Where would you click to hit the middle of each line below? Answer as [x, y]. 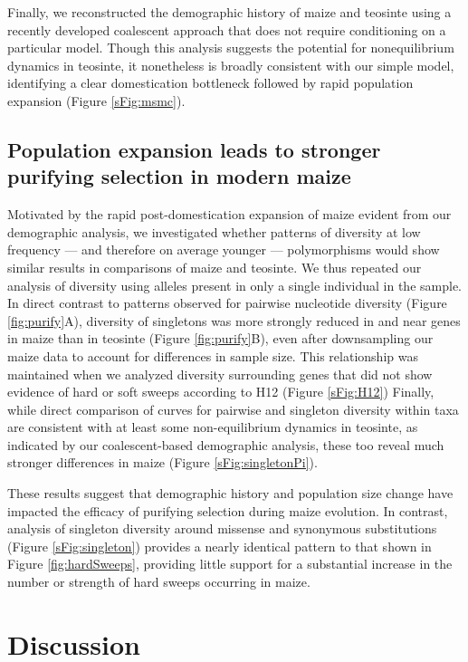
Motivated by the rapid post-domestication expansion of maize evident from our [229, 214]
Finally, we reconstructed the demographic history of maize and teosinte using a [229, 12]
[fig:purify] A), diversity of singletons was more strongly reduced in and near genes [234, 320]
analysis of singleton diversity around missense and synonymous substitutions [222, 528]
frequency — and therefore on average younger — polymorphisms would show [224, 249]
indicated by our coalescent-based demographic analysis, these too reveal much [226, 444]
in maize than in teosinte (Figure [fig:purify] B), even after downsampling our [220, 338]
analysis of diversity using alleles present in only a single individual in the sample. [234, 285]
